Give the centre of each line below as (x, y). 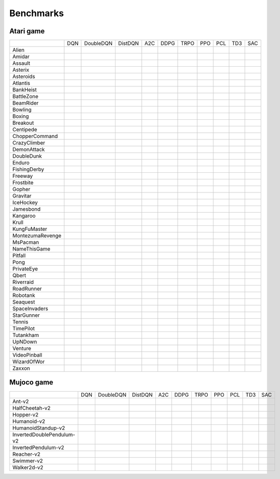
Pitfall (19, 256)
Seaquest (24, 302)
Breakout (23, 123)
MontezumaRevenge (37, 236)
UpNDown (25, 342)
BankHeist (25, 90)
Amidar (21, 57)
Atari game (27, 31)
